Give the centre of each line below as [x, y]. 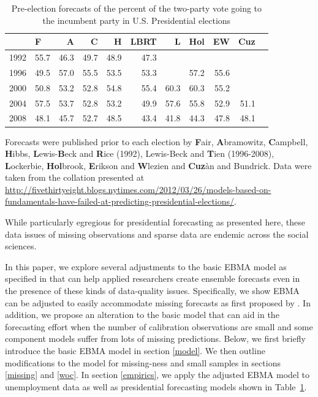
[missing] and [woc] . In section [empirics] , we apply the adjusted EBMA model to [157, 375]
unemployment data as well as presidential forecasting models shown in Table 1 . [156, 386]
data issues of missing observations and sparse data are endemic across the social [157, 234]
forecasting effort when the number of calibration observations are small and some [159, 326]
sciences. [21, 246]
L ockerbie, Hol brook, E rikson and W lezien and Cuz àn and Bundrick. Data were [158, 165]
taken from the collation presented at [75, 177]
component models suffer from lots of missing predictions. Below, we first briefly [155, 338]
